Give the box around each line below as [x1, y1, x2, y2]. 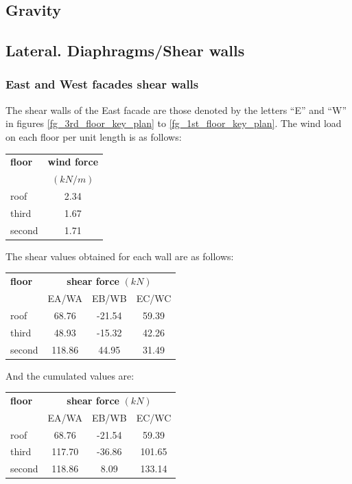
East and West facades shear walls [5, 76, 199, 93]
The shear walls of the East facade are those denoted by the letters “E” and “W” [5, 102, 347, 117]
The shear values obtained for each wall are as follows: [5, 249, 234, 263]
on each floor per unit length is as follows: [5, 129, 182, 143]
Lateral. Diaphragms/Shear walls [5, 40, 245, 61]
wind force [47, 154, 99, 169]
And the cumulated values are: [5, 368, 134, 382]
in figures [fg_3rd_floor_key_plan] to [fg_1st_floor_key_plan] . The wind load [5, 116, 342, 130]
